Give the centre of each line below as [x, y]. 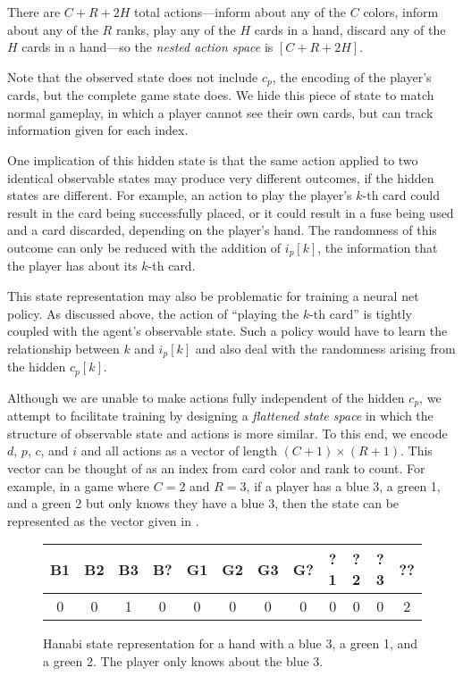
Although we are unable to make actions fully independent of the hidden [206, 397]
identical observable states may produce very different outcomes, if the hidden [221, 177]
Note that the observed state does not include [133, 76]
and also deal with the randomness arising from [325, 348]
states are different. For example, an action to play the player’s [180, 195]
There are [34, 12]
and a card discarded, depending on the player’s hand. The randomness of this [222, 230]
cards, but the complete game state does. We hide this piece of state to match [221, 95]
